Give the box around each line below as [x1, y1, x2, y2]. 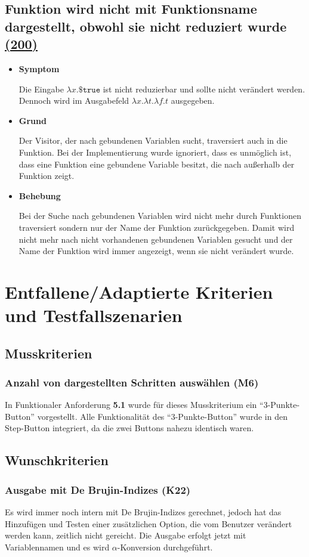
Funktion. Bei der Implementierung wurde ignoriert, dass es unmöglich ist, [18, 146, 292, 158]
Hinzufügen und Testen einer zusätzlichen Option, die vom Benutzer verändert [5, 517, 292, 530]
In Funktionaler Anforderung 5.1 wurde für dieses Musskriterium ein [5, 398, 257, 411]
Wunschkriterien [5, 451, 109, 469]
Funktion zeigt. [18, 169, 75, 182]
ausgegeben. [171, 94, 215, 107]
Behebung [18, 189, 61, 202]
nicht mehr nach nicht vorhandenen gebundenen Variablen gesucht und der [18, 233, 293, 245]
